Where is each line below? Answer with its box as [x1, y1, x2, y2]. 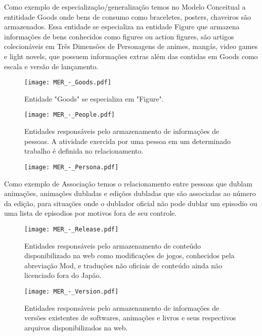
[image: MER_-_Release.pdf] [24, 225, 119, 233]
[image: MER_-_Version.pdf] [24, 287, 119, 295]
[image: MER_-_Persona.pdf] [24, 163, 119, 171]
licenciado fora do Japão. [24, 270, 102, 280]
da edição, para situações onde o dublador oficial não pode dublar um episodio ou [4, 198, 257, 208]
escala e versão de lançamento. [4, 61, 99, 71]
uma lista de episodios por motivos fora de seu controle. [4, 208, 177, 218]
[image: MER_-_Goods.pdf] [24, 79, 111, 86]
